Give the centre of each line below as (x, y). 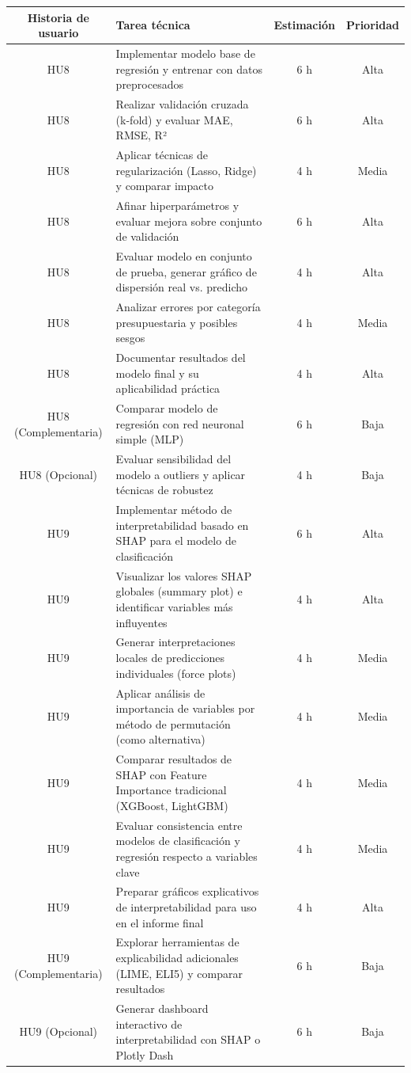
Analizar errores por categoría (188, 307)
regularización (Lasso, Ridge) (186, 170)
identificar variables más (174, 607)
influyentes (141, 622)
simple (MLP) (150, 439)
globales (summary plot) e (179, 591)
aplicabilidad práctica (168, 388)
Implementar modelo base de (185, 53)
